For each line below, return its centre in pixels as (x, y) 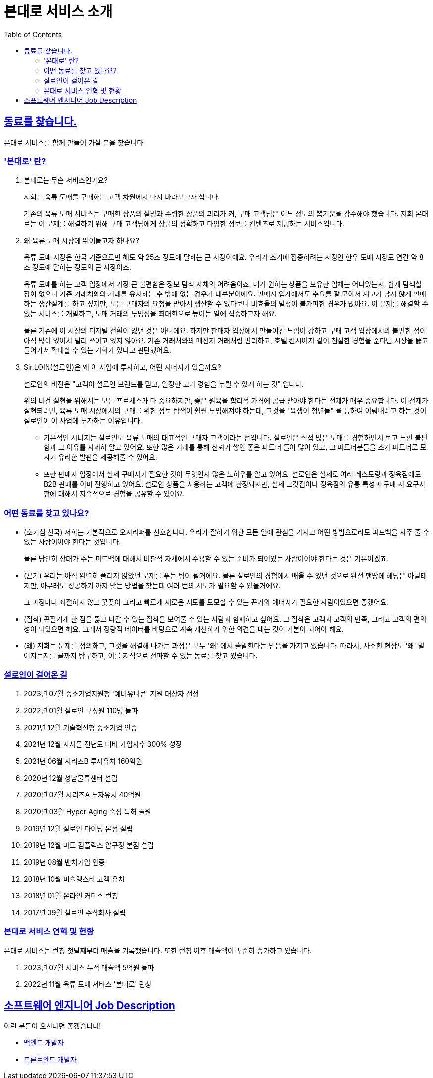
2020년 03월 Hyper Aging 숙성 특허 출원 (88, 811)
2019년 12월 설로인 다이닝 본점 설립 (78, 828)
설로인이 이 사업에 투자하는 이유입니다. (83, 421)
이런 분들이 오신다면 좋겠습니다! (53, 1026)
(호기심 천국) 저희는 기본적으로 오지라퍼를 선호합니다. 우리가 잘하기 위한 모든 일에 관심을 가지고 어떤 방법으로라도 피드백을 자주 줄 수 (227, 532)
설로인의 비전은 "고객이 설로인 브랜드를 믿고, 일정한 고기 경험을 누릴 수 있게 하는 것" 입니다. (164, 384)
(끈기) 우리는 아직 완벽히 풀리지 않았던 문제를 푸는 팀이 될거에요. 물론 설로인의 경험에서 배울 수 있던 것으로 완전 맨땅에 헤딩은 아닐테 (225, 576)
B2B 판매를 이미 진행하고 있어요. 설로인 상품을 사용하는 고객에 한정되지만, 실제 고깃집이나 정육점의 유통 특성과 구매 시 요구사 (235, 484)
